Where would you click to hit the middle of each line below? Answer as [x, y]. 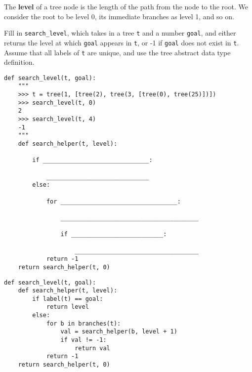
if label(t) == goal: [68, 299]
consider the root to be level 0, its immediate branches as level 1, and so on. [119, 16]
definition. [19, 62]
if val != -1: [84, 340]
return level [67, 307]
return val [92, 348]
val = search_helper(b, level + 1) [119, 332]
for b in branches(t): [84, 323]
